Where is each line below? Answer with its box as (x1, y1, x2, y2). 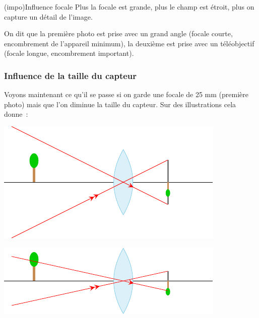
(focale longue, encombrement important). (4, 48, 134, 58)
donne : (4, 109, 28, 119)
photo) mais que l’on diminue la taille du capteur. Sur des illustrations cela (4, 99, 236, 109)
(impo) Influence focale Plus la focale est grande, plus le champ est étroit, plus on (4, 2, 254, 12)
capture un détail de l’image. (4, 11, 93, 22)
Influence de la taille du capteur (4, 69, 137, 82)
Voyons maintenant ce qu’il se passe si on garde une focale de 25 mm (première (4, 89, 248, 100)
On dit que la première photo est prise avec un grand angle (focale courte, (4, 28, 233, 39)
